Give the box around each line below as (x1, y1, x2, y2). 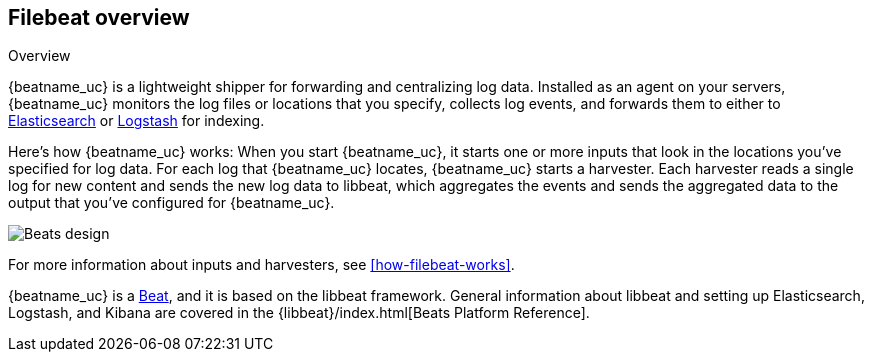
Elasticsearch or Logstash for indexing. (8, 112, 265, 130)
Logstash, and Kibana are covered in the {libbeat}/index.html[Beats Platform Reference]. (8, 304, 590, 322)
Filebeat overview (8, 5, 190, 30)
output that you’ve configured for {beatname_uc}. (8, 194, 335, 212)
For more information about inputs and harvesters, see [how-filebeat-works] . (8, 256, 515, 274)
